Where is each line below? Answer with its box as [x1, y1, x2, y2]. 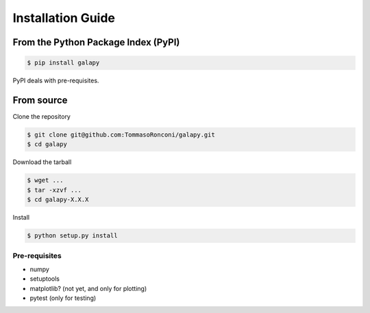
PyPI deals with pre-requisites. [12, 76, 99, 85]
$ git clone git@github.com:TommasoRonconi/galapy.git [27, 131, 215, 139]
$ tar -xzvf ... [27, 186, 82, 194]
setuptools [29, 275, 60, 283]
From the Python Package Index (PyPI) [12, 36, 180, 48]
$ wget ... [27, 176, 64, 185]
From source [12, 94, 68, 106]
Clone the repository [12, 113, 71, 121]
